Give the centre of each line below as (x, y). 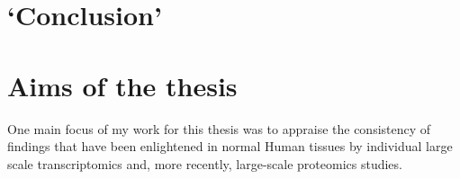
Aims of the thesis (122, 85)
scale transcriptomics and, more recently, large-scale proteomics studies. (205, 163)
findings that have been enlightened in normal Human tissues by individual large (230, 146)
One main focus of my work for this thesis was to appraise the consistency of (219, 128)
